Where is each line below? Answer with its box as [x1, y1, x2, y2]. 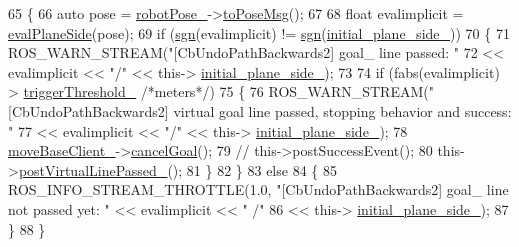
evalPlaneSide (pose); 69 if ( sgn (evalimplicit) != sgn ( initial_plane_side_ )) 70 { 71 [8, 22, 510, 43]
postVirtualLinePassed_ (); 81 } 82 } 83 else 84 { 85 [18, 159, 337, 180]
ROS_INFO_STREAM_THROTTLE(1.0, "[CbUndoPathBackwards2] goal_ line [8, 179, 509, 200]
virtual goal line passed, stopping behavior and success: [173, 100, 512, 121]
